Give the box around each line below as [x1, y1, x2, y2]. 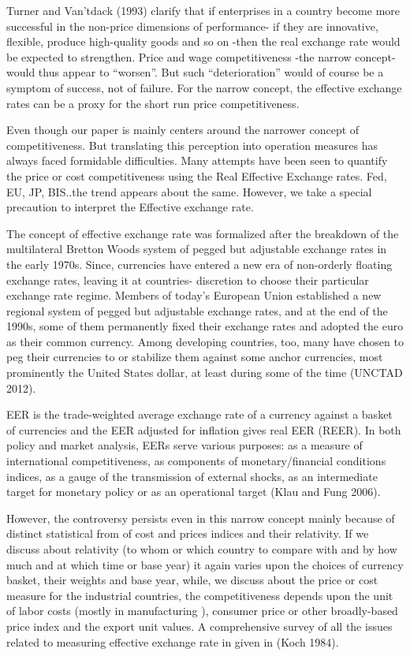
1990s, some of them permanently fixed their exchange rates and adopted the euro [6, 318, 404, 334]
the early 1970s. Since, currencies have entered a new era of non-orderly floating [6, 255, 393, 272]
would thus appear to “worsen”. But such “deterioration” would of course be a [6, 64, 384, 80]
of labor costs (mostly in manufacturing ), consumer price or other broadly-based [6, 602, 398, 619]
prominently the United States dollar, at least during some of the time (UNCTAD [6, 364, 403, 381]
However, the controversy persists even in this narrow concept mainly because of [6, 509, 395, 526]
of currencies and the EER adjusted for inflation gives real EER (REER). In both [6, 421, 401, 438]
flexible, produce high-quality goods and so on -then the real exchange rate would [6, 33, 401, 50]
